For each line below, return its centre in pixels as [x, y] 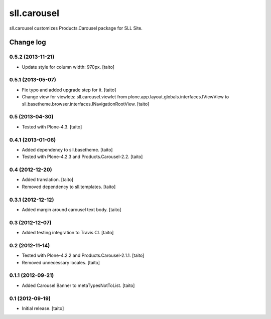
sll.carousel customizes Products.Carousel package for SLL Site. [76, 28]
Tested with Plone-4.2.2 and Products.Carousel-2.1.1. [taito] [83, 255]
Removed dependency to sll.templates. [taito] [69, 187]
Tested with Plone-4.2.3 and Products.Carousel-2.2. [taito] [82, 157]
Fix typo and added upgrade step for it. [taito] [69, 90]
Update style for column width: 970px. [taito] [68, 67]
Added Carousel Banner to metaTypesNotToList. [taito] [78, 285]
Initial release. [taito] [43, 308]
